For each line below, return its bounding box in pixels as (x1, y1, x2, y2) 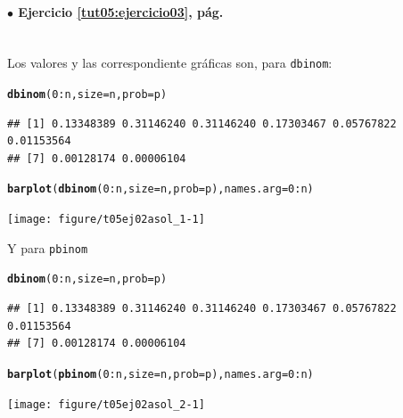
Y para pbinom (7, 238, 88, 257)
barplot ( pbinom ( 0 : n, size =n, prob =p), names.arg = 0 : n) (7, 367, 314, 381)
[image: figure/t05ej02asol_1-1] (7, 213, 205, 226)
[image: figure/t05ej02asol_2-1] (7, 398, 205, 411)
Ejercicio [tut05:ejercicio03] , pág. (18, 2, 224, 20)
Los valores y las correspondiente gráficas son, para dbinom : (7, 53, 333, 72)
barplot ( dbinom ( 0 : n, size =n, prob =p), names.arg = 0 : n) (7, 183, 314, 196)
